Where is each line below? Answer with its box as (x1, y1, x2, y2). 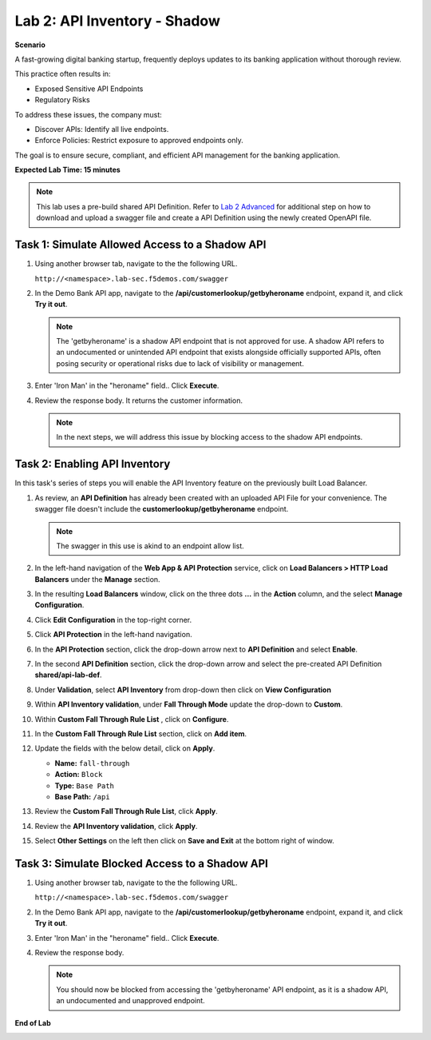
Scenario (14, 40, 45, 50)
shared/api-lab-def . (34, 670, 103, 679)
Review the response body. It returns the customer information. (34, 396, 243, 405)
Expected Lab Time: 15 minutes (14, 165, 121, 175)
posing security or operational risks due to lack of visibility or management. (56, 358, 305, 368)
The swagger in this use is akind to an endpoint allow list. (56, 540, 245, 551)
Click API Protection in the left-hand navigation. (34, 630, 192, 640)
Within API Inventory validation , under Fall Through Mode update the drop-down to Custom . (34, 699, 343, 709)
